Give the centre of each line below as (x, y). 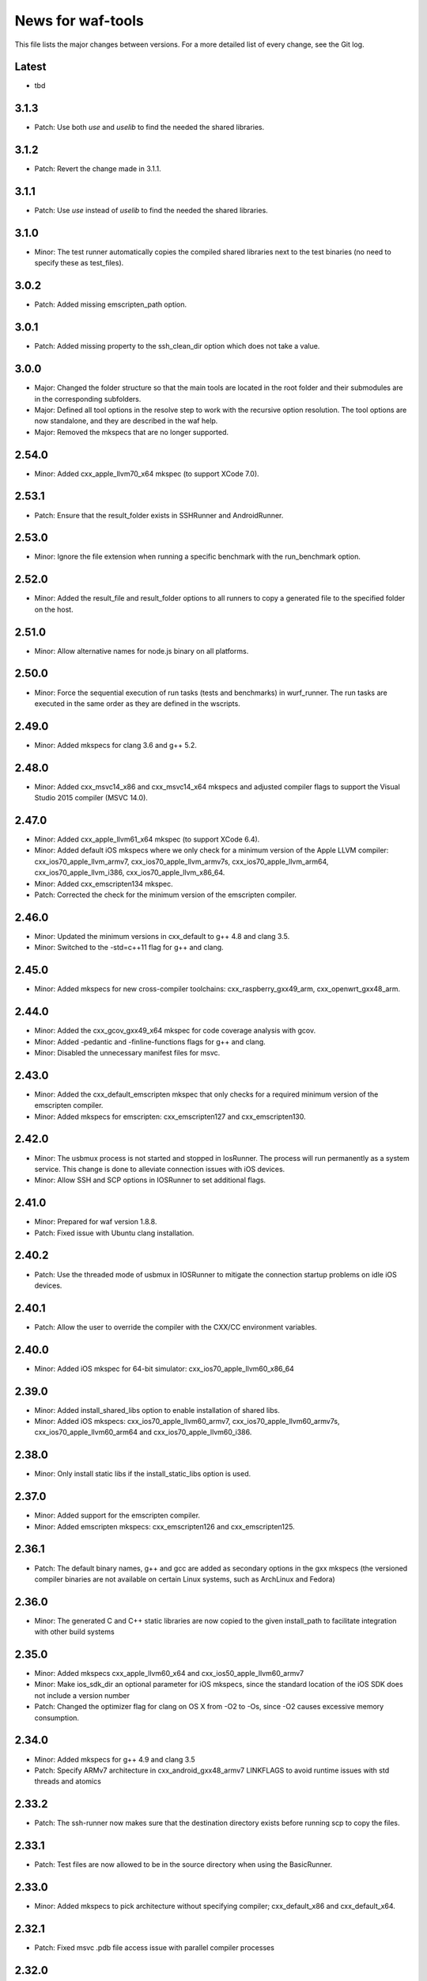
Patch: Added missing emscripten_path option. (111, 304)
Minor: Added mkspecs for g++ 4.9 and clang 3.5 (115, 1759)
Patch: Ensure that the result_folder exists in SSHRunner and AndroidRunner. (159, 515)
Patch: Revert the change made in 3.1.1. (98, 169)
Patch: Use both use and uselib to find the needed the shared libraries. (149, 128)
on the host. (54, 609)
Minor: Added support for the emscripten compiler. (117, 1515)
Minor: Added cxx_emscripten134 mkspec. (104, 884)
